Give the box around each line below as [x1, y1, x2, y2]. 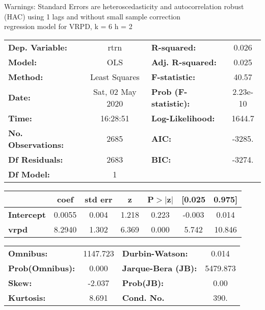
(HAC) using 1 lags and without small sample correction [4, 11, 181, 21]
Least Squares [90, 70, 140, 83]
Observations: [8, 138, 64, 150]
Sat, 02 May [93, 85, 137, 97]
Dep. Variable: [8, 41, 67, 53]
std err [85, 193, 113, 205]
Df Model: [8, 168, 50, 180]
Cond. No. [122, 291, 165, 303]
